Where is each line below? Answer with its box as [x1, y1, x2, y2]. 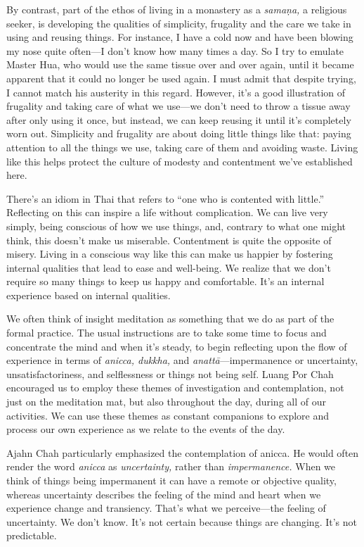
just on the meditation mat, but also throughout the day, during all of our [6, 394, 326, 409]
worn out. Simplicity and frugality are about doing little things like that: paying [6, 126, 351, 141]
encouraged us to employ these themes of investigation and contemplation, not [6, 380, 344, 395]
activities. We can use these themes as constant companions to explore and [6, 408, 330, 422]
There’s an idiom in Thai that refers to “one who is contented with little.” [6, 191, 325, 206]
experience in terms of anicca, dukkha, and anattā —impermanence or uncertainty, [6, 353, 358, 367]
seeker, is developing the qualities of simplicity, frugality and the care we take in [6, 15, 351, 30]
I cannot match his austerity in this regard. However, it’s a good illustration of [6, 84, 346, 99]
